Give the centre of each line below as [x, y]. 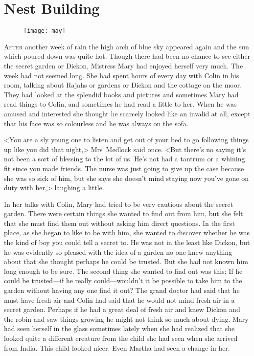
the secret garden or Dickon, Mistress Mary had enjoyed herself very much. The [124, 65]
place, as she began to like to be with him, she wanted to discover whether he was [127, 233]
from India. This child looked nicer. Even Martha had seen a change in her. [117, 347]
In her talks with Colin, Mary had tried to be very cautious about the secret [119, 204]
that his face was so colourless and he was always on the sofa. [96, 123]
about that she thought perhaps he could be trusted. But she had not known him [126, 261]
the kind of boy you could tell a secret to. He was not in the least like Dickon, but [127, 242]
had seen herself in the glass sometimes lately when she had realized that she [119, 328]
